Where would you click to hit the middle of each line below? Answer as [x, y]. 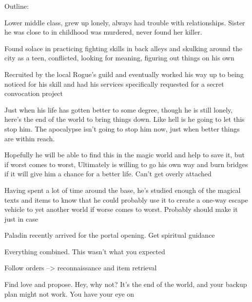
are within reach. [30, 138]
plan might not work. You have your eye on [69, 293]
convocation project [34, 93]
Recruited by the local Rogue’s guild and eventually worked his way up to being [124, 74]
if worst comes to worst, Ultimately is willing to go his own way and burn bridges [126, 164]
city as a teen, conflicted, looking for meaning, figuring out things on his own [119, 58]
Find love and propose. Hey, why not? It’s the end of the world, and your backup [126, 284]
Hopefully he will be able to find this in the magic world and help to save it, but [125, 155]
